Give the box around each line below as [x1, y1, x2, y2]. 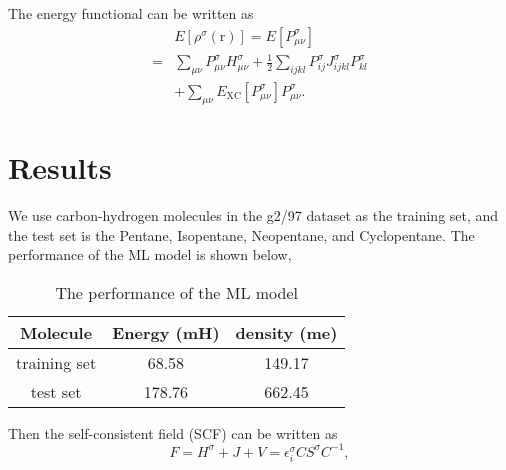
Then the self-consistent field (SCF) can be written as [8, 422, 338, 443]
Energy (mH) [112, 320, 220, 344]
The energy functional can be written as [8, 3, 254, 23]
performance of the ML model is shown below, [8, 244, 292, 265]
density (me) [235, 320, 338, 344]
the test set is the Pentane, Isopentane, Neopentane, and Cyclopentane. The [8, 224, 475, 245]
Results [8, 146, 112, 187]
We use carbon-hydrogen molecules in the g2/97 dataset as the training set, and [8, 204, 499, 225]
